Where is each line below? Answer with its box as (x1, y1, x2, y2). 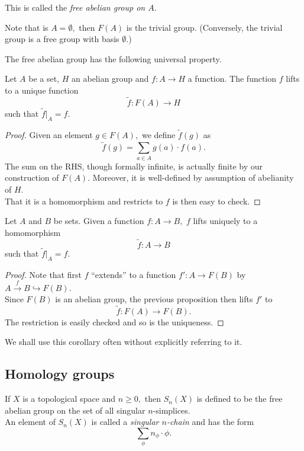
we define (141, 129, 176, 141)
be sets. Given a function (53, 215, 144, 227)
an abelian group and (72, 72, 149, 85)
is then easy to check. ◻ (172, 194, 261, 207)
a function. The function (187, 72, 277, 85)
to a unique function (5, 84, 79, 96)
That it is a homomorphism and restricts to (5, 194, 163, 207)
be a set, (28, 72, 60, 85)
